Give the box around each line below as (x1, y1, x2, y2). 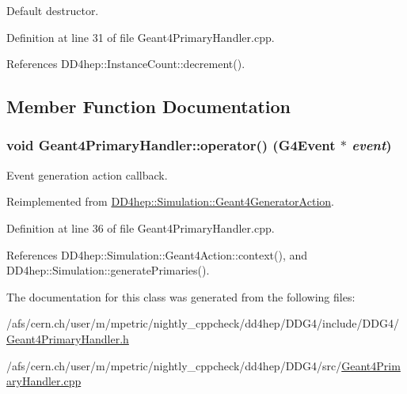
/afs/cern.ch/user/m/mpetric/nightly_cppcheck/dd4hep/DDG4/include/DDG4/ (6, 315, 399, 331)
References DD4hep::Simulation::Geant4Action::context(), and (6, 246, 308, 263)
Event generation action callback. (6, 166, 168, 183)
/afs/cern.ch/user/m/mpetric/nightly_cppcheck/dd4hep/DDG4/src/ (6, 357, 342, 373)
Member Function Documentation (6, 94, 291, 119)
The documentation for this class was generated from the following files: (6, 288, 356, 305)
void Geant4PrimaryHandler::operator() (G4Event (6, 135, 336, 155)
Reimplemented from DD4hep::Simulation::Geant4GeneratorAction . (6, 193, 334, 210)
